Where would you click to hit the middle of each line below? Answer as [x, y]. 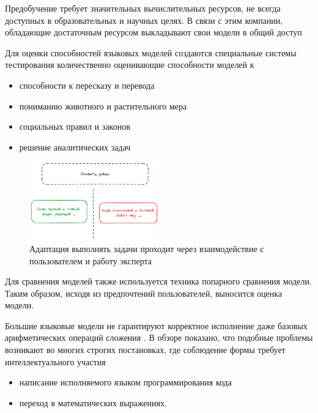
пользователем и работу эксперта [91, 260]
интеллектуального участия [55, 361]
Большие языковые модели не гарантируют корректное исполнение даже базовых [156, 325]
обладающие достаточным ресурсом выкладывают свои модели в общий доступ [153, 32]
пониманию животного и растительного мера [103, 106]
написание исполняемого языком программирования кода [125, 382]
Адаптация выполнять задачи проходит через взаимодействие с [147, 248]
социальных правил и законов [75, 126]
